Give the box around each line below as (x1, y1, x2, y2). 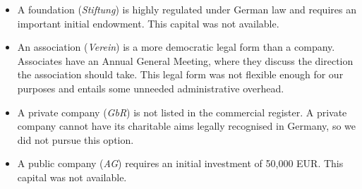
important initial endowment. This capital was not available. (17, 16, 279, 30)
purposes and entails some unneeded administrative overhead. (17, 80, 284, 95)
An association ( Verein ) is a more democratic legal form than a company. (17, 39, 335, 54)
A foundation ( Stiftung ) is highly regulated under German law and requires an (17, 2, 356, 16)
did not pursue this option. (17, 132, 134, 147)
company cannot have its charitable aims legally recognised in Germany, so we (17, 118, 356, 133)
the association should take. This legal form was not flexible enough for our (17, 67, 344, 82)
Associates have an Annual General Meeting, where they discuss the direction (17, 53, 354, 68)
